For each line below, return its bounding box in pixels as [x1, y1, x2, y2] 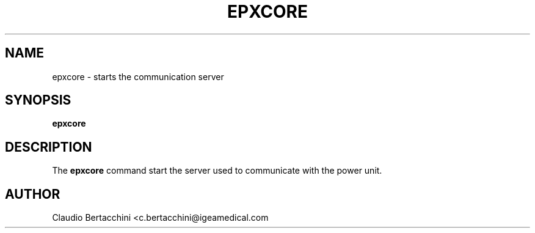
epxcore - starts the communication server [52, 71, 224, 82]
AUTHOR [5, 186, 60, 202]
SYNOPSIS [5, 92, 71, 108]
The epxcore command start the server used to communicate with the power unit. [52, 165, 382, 176]
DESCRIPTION [5, 139, 92, 155]
